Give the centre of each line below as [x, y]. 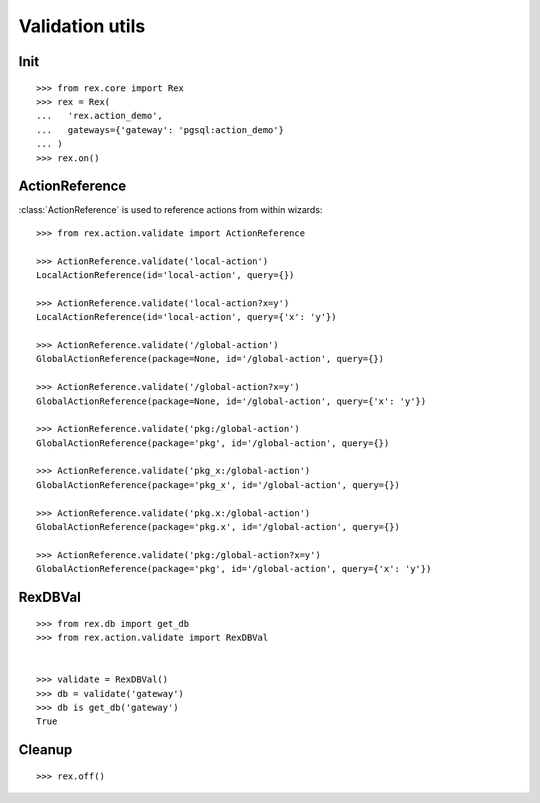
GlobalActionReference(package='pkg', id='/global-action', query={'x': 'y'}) [234, 569]
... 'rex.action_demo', [100, 116]
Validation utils [82, 26]
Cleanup [45, 750]
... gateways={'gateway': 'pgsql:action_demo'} [160, 129]
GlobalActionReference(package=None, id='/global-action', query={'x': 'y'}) [231, 401]
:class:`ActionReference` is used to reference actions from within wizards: [170, 210]
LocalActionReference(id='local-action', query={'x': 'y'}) [186, 317]
